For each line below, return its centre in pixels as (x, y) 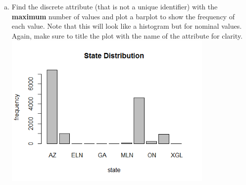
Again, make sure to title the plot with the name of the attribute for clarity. (127, 35)
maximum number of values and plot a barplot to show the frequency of (123, 16)
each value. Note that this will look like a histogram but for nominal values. (127, 26)
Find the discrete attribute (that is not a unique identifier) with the (115, 6)
